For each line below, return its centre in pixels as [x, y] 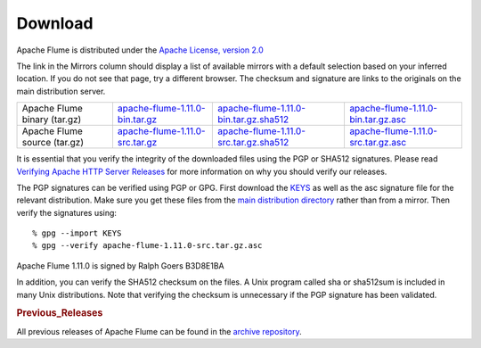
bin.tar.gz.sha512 [253, 120]
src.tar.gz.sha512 [253, 143]
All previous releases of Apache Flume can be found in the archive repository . [159, 331]
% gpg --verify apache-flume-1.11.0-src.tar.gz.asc [147, 246]
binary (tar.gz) [52, 120]
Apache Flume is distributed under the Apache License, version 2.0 [140, 50]
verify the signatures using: [67, 212]
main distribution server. [61, 91]
